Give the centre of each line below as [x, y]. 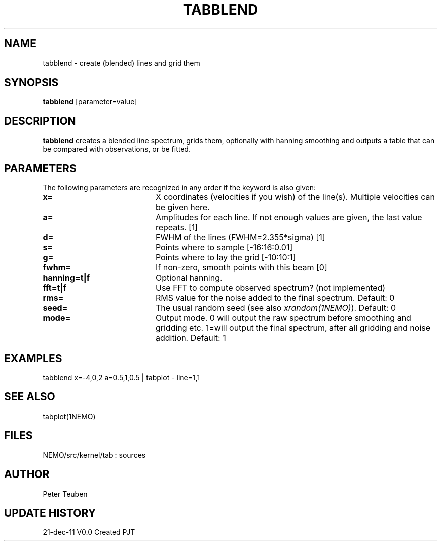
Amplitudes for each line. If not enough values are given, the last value [289, 217]
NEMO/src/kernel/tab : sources [94, 455]
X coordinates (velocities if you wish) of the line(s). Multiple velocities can [295, 197]
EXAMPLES [33, 358]
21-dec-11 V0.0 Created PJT [89, 532]
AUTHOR [27, 474]
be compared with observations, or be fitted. [117, 149]
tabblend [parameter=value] [90, 102]
